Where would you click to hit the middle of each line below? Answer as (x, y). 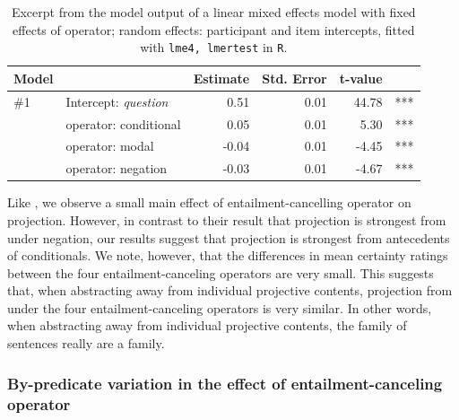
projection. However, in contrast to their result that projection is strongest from (227, 219)
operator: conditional (123, 123)
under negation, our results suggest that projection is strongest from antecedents (229, 237)
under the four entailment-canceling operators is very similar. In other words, (220, 307)
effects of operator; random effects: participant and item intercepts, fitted (214, 29)
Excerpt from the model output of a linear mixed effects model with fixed (213, 12)
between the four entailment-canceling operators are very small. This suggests (221, 272)
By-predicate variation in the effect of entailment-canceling (225, 383)
